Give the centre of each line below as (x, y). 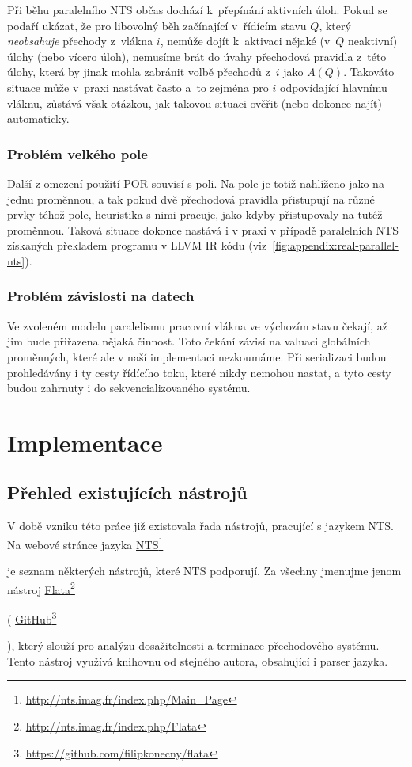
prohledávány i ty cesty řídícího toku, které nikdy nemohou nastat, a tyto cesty (199, 372)
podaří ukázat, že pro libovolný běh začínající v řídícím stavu (157, 25)
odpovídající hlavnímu (333, 87)
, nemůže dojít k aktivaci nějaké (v (245, 41)
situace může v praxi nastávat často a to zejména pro (138, 87)
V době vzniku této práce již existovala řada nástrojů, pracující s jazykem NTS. (200, 526)
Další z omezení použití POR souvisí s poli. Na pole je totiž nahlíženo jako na (196, 183)
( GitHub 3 (32, 617)
